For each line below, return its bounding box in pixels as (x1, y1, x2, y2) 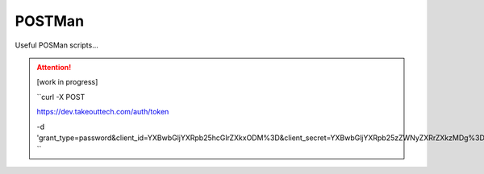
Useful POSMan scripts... (15, 40, 98, 50)
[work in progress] (36, 77, 98, 87)
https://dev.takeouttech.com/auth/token (36, 107, 169, 117)
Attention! (36, 62, 72, 72)
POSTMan (15, 12, 85, 30)
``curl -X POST (36, 92, 86, 101)
